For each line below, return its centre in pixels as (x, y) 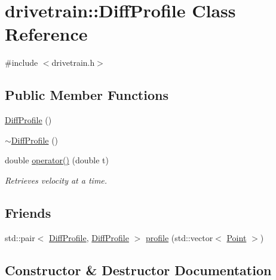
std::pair (20, 237)
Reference (46, 34)
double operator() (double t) (57, 160)
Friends (28, 212)
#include (22, 63)
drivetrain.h (73, 63)
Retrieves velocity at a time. (56, 180)
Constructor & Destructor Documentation (138, 270)
